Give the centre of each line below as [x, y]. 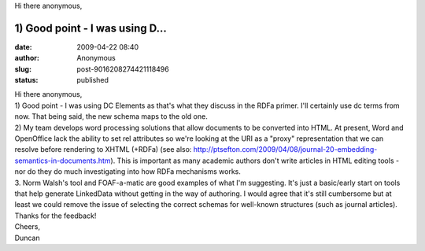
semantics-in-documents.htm [63, 161]
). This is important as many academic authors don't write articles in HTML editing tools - [255, 161]
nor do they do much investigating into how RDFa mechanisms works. [128, 172]
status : [26, 80]
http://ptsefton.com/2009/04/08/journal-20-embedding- [285, 149]
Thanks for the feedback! [55, 216]
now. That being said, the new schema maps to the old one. [111, 116]
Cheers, [28, 227]
